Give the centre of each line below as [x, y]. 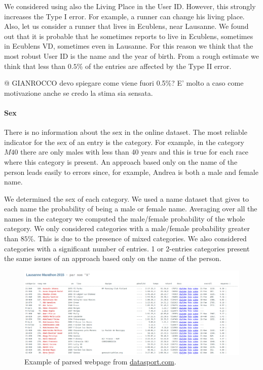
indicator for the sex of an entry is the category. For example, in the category [124, 142]
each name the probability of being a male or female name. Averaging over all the [131, 209]
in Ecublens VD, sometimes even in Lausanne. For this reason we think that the [129, 46]
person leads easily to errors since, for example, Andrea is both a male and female [131, 172]
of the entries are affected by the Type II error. [158, 66]
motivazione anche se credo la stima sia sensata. [79, 92]
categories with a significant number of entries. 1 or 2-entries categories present [127, 248]
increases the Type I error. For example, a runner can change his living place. [124, 16]
